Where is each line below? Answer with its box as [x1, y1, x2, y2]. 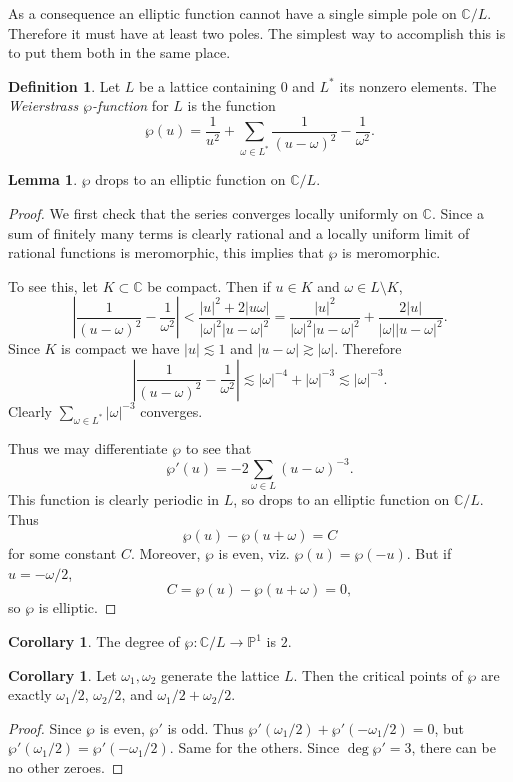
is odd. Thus [167, 717, 244, 738]
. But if [406, 543, 452, 564]
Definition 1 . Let [8, 75, 121, 96]
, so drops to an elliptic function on [233, 489, 450, 510]
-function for [92, 95, 169, 116]
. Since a [431, 202, 484, 223]
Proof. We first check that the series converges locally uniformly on [8, 202, 418, 223]
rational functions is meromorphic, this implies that [8, 242, 324, 263]
